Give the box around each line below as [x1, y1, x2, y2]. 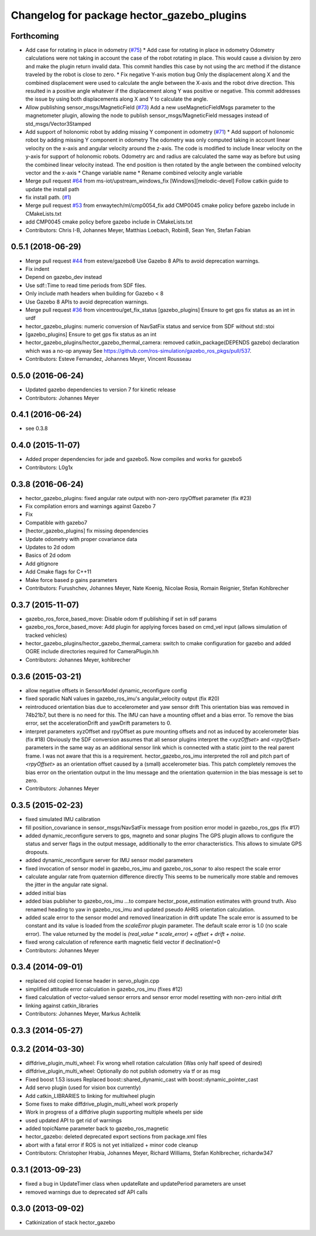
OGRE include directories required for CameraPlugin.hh [25, 648, 159, 655]
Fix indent [25, 265, 50, 272]
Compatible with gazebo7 [25, 519, 88, 526]
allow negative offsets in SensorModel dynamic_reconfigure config [25, 687, 187, 694]
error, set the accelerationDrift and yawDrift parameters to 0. [25, 719, 172, 727]
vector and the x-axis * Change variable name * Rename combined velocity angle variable [25, 169, 243, 176]
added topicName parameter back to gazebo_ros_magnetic [25, 1125, 169, 1132]
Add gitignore [25, 560, 59, 567]
